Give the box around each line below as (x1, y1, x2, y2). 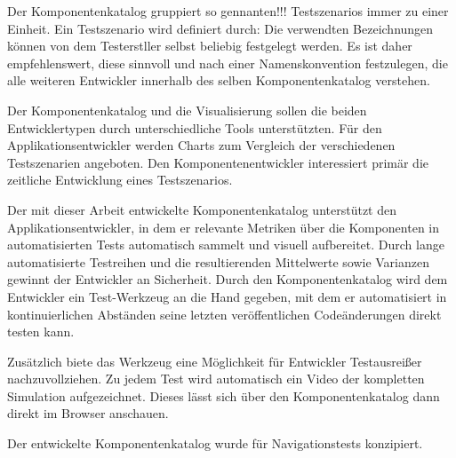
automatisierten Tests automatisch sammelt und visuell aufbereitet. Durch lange (7, 235, 444, 254)
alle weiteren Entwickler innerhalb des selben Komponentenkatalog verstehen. (7, 71, 430, 90)
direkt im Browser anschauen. (7, 404, 169, 422)
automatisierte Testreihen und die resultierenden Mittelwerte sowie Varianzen (7, 252, 429, 271)
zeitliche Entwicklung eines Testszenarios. (7, 170, 233, 189)
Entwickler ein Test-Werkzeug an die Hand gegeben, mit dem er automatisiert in (7, 287, 447, 305)
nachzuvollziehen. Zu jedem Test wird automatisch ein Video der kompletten (7, 369, 425, 388)
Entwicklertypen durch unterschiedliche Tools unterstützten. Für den (7, 118, 382, 137)
